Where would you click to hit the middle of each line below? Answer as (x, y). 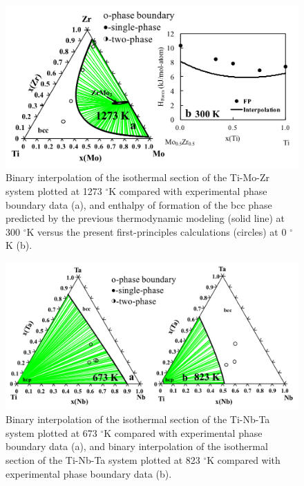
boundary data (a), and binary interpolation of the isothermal (137, 446)
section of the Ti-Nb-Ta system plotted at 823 (103, 459)
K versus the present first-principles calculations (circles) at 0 (156, 231)
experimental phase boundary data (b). (89, 473)
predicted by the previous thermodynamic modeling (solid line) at (145, 218)
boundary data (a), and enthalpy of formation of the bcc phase (139, 204)
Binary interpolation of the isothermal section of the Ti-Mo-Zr (138, 177)
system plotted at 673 (51, 432)
